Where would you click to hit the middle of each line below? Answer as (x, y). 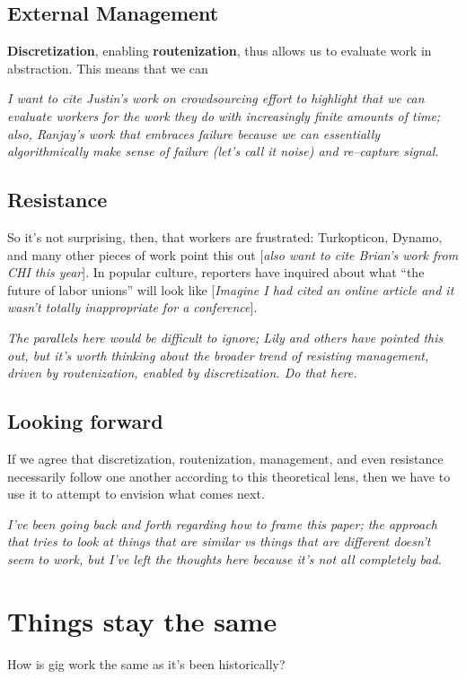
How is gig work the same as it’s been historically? (146, 663)
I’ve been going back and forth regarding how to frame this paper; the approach (222, 523)
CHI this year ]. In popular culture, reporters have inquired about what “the (216, 272)
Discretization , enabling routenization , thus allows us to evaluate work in (220, 51)
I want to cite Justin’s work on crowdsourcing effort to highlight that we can (216, 98)
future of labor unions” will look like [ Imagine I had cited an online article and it (231, 289)
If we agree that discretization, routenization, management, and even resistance (225, 458)
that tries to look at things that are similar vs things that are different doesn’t (219, 541)
